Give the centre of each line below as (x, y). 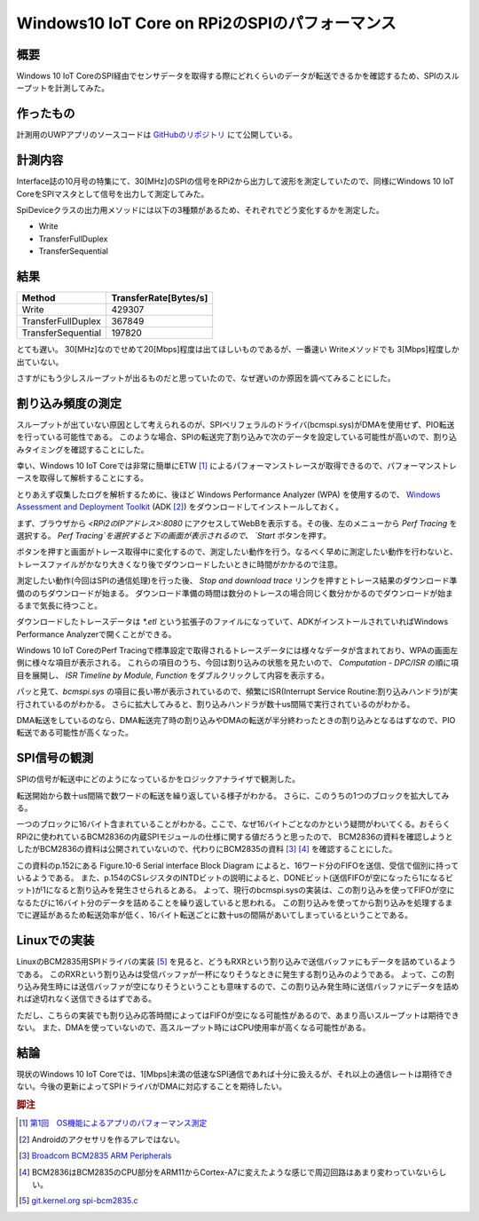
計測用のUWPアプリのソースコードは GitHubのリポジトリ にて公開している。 (157, 135)
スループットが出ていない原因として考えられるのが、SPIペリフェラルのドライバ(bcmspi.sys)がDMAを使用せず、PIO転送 (236, 424)
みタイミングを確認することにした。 (82, 449)
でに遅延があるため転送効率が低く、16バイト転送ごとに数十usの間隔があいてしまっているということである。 (214, 915)
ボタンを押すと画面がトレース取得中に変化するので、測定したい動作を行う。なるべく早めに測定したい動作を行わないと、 (237, 552)
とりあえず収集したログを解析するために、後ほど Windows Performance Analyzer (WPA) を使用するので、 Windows (228, 494)
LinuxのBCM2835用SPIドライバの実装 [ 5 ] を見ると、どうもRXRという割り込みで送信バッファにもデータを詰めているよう (236, 962)
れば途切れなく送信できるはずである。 (86, 999)
